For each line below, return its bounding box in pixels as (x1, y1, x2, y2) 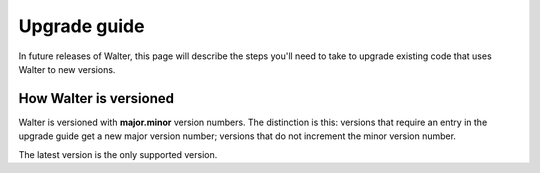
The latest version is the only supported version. (18, 148, 218, 160)
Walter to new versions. (18, 63, 116, 75)
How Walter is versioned (18, 90, 175, 107)
